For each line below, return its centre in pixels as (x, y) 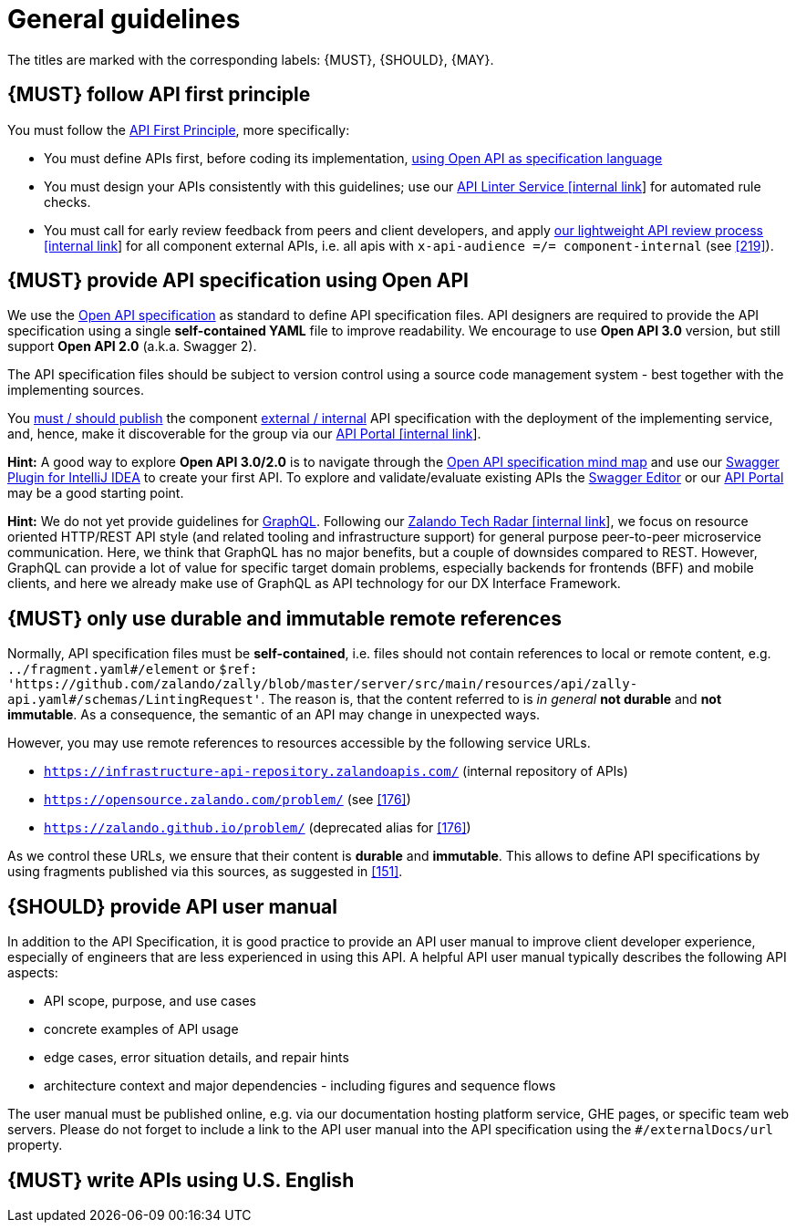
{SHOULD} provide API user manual (172, 906)
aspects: (33, 973)
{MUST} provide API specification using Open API (238, 281)
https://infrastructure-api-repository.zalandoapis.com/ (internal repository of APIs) (336, 771)
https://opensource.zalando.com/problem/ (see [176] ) (227, 800)
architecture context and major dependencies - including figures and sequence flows (300, 1086)
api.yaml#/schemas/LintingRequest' (134, 700)
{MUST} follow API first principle (159, 95)
